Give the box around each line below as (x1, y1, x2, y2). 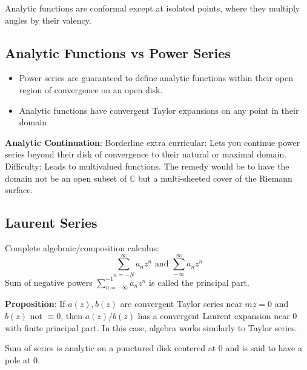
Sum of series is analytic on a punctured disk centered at (5, 342, 216, 354)
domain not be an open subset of (5, 171, 127, 184)
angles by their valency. (5, 13, 91, 26)
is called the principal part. (149, 276, 249, 288)
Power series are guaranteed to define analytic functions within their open (19, 71, 293, 84)
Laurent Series (5, 213, 97, 232)
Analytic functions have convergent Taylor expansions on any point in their (19, 104, 299, 116)
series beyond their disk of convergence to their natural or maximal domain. (5, 148, 287, 160)
